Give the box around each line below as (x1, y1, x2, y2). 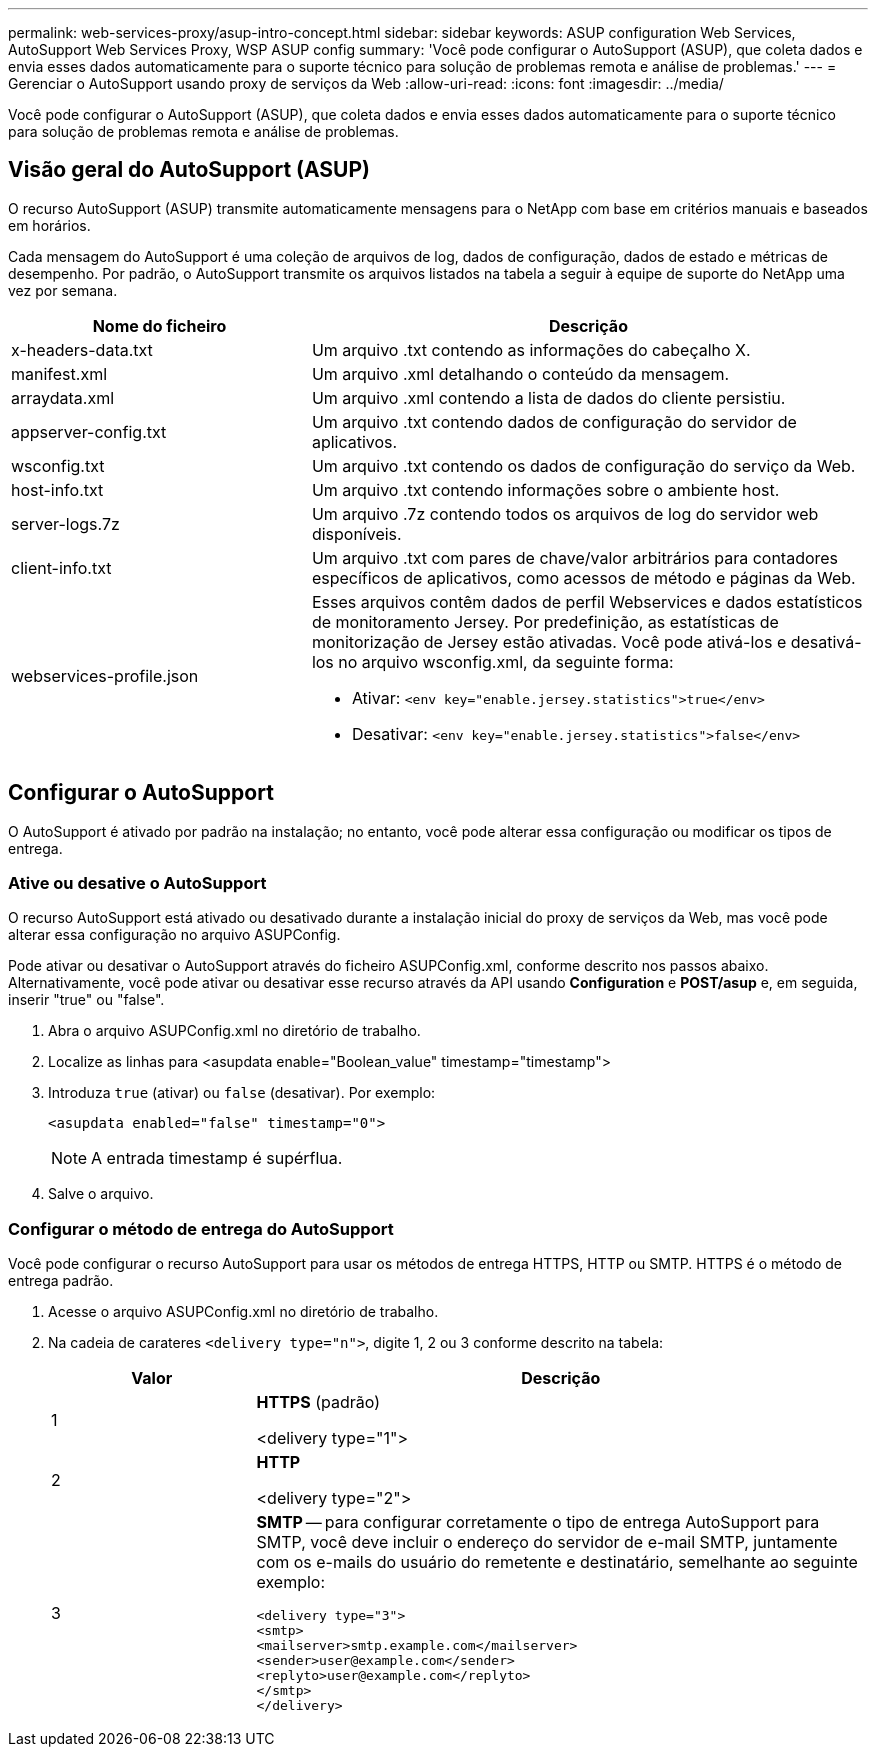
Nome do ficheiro (92, 315, 227, 336)
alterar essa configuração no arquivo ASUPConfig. (8, 926, 341, 944)
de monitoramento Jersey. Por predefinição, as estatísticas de (311, 611, 779, 632)
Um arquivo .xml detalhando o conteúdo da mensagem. (311, 363, 730, 384)
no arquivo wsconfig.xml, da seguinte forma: (338, 651, 674, 672)
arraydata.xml (11, 387, 115, 408)
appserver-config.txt (11, 421, 167, 442)
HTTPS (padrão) (256, 1392, 380, 1413)
